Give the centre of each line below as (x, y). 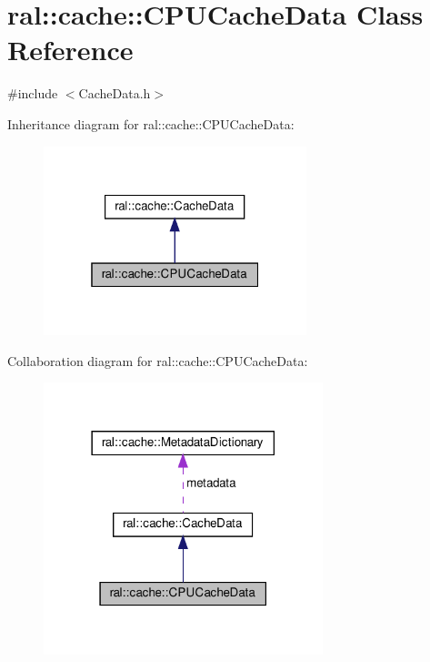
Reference (70, 50)
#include (33, 93)
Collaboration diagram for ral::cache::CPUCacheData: (158, 360)
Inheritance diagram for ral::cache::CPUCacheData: (151, 123)
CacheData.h (115, 93)
